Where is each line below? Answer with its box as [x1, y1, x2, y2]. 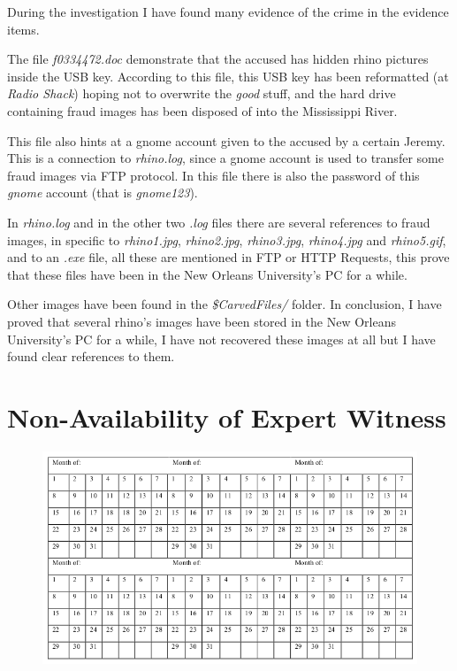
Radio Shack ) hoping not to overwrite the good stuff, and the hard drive [7, 84, 396, 103]
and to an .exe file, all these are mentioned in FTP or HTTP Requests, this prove [7, 248, 450, 266]
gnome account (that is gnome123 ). [7, 183, 198, 202]
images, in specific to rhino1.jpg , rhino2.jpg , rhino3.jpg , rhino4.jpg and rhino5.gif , [7, 230, 446, 249]
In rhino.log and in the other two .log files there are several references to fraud [7, 212, 430, 231]
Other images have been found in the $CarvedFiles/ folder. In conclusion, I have [7, 295, 442, 313]
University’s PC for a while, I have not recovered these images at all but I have [7, 329, 436, 348]
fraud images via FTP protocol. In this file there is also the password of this [7, 166, 420, 184]
